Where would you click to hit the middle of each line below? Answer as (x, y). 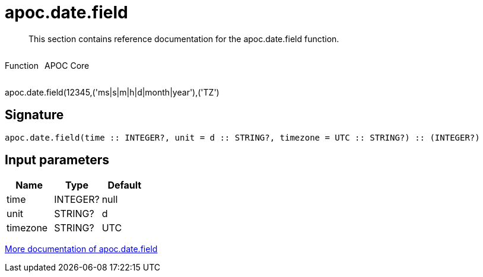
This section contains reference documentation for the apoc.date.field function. (184, 39)
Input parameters (57, 160)
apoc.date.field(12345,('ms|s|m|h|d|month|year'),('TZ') (112, 92)
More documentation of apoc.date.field (81, 249)
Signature (34, 115)
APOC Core (67, 65)
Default (125, 185)
